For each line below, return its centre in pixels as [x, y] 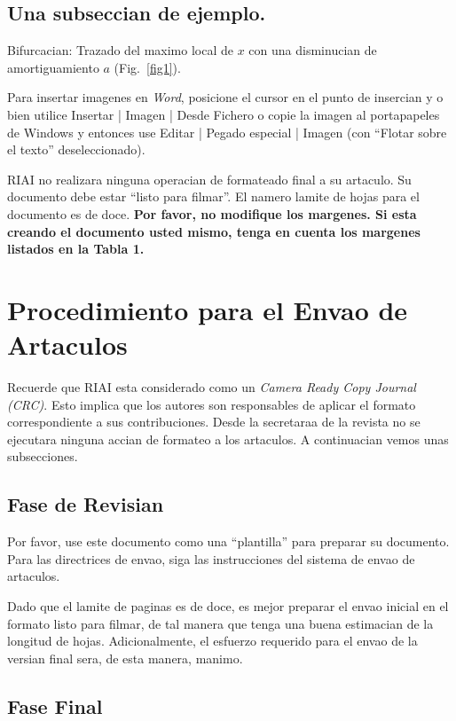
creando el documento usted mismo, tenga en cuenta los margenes [214, 231]
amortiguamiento [53, 67]
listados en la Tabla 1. [76, 249]
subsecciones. [43, 456]
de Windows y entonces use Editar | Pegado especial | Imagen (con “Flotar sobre [227, 132]
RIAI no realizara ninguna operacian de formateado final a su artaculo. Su [209, 179]
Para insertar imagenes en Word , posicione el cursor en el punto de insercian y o [225, 97]
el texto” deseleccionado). [76, 149]
